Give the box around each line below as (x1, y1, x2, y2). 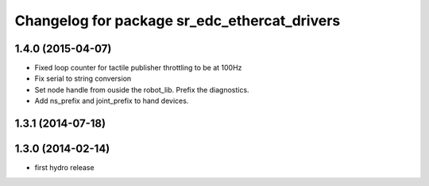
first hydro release (34, 163, 95, 173)
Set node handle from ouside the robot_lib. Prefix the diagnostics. (34, 85, 249, 94)
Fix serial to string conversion (34, 74, 132, 83)
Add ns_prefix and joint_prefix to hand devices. (34, 96, 189, 106)
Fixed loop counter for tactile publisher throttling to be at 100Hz (34, 63, 242, 73)
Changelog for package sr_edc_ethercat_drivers (14, 12, 341, 29)
